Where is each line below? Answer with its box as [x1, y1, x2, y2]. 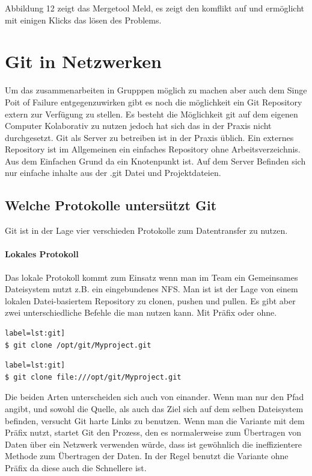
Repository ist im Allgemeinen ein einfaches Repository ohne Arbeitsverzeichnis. [5, 143, 301, 155]
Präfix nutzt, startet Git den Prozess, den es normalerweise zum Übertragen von [5, 426, 302, 439]
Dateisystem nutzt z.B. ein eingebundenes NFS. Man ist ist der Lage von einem [5, 283, 298, 295]
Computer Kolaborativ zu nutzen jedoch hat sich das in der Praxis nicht [5, 119, 272, 132]
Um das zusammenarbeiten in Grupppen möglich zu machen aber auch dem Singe [5, 84, 307, 96]
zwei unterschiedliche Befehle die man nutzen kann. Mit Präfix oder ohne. [5, 306, 277, 319]
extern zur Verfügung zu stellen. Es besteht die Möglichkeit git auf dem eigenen [5, 107, 298, 120]
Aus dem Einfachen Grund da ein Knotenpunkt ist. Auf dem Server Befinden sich [5, 154, 306, 167]
